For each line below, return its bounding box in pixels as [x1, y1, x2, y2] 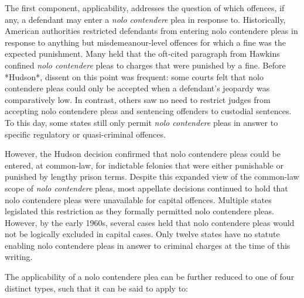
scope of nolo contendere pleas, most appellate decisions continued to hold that [5, 181, 288, 194]
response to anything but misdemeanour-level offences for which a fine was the [5, 36, 286, 48]
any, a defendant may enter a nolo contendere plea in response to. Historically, [5, 13, 286, 25]
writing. [5, 251, 33, 263]
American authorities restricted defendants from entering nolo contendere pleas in [5, 25, 298, 37]
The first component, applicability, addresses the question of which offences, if [5, 2, 285, 13]
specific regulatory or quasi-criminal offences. [5, 128, 166, 140]
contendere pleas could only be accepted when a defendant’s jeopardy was [5, 82, 270, 94]
